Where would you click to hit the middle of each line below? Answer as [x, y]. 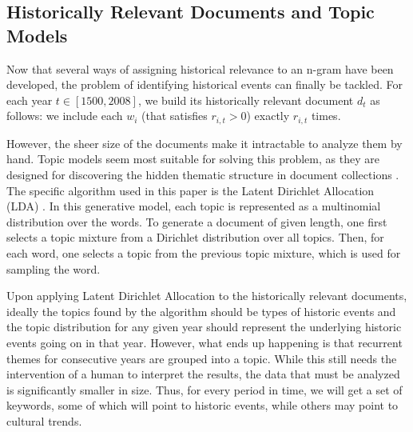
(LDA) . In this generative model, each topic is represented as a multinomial [194, 206]
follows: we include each [65, 116]
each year [30, 100]
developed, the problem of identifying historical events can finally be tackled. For [205, 84]
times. [326, 116]
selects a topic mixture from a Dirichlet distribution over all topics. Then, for [195, 237]
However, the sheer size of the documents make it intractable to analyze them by [205, 143]
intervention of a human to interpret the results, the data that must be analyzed [203, 374]
